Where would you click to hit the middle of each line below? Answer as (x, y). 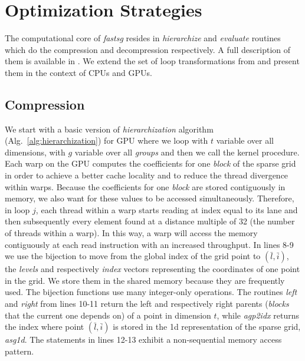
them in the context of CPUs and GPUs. (78, 72)
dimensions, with (35, 152)
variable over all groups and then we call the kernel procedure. (187, 152)
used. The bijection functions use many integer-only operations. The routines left (151, 292)
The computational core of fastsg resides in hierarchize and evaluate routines (143, 38)
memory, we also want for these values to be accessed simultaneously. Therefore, (150, 198)
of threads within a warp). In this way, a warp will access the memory (131, 233)
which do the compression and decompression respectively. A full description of (148, 49)
